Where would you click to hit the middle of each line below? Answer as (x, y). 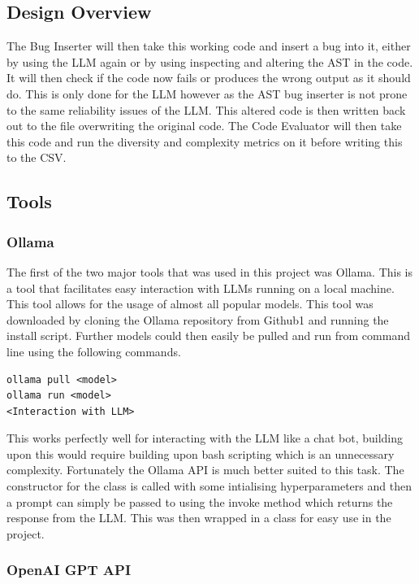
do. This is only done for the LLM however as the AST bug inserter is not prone (207, 93)
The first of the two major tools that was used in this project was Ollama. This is (210, 271)
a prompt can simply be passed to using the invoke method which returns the (200, 501)
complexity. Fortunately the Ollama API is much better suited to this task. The (205, 470)
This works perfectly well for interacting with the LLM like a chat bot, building (205, 438)
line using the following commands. (94, 351)
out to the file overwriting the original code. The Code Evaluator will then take (204, 126)
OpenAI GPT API (69, 570)
